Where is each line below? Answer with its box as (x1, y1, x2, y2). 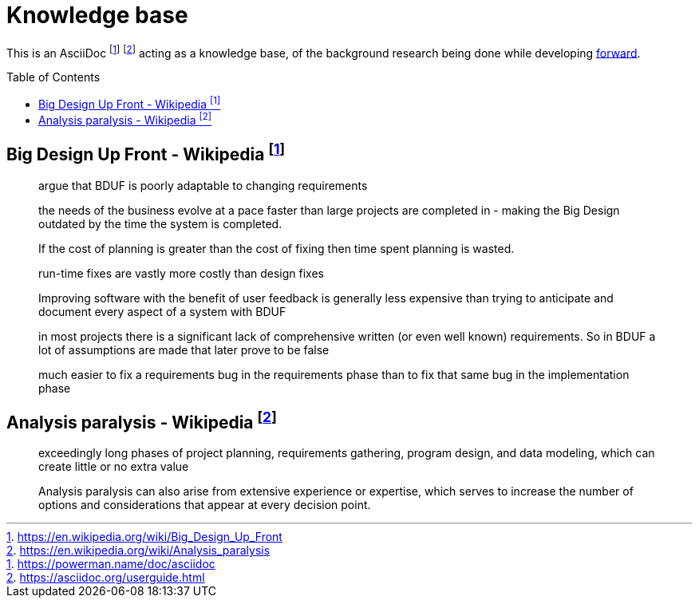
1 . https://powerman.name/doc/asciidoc (6, 557, 215, 571)
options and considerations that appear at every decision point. (38, 498, 371, 512)
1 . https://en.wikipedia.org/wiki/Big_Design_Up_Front (6, 530, 282, 544)
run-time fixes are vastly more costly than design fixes (38, 266, 324, 280)
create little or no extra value (38, 460, 189, 474)
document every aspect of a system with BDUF (38, 304, 286, 318)
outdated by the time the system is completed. (38, 216, 282, 231)
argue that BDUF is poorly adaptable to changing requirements (38, 178, 368, 192)
